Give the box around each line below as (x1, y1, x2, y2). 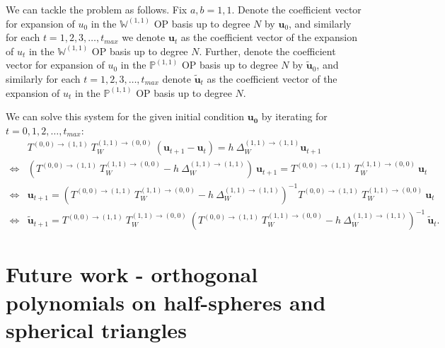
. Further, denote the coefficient (199, 43, 336, 58)
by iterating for (261, 109, 328, 124)
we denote (122, 30, 166, 45)
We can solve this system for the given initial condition (6, 109, 245, 124)
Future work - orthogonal (6, 260, 258, 289)
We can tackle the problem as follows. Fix (6, 2, 187, 16)
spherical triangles (6, 315, 187, 344)
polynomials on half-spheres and (6, 287, 326, 316)
